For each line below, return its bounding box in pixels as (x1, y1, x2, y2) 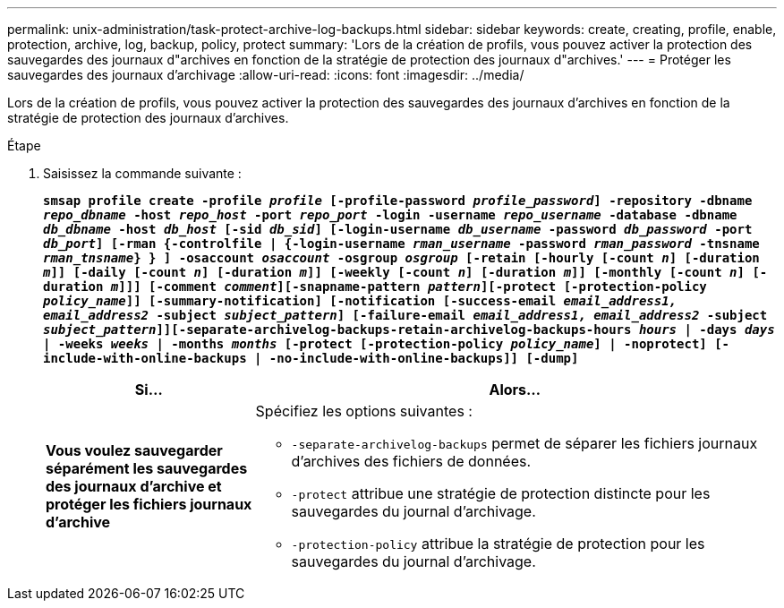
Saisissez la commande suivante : (43, 166, 242, 181)
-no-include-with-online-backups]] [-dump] (268, 351, 579, 365)
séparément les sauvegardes (46, 459, 248, 477)
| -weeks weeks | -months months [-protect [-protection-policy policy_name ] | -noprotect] (43, 337, 707, 351)
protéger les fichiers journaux (46, 495, 252, 513)
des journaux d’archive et (46, 477, 222, 495)
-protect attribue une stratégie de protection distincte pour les (291, 484, 711, 502)
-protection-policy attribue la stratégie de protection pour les (291, 535, 705, 552)
